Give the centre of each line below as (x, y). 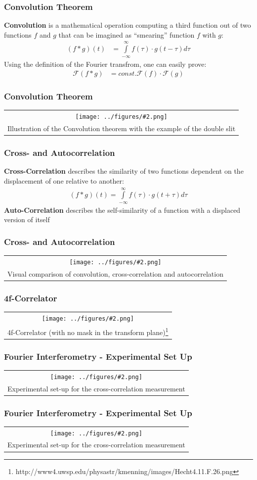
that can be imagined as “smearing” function (127, 34)
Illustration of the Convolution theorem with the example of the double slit (122, 128)
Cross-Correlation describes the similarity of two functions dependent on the (124, 171)
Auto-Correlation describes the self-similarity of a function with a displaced (122, 210)
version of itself (27, 219)
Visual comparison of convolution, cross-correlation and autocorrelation (115, 273)
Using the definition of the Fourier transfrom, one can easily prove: (105, 64)
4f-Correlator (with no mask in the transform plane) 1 (88, 331)
